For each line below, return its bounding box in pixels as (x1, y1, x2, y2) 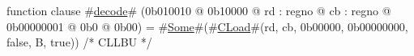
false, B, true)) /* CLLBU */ (6, 34, 152, 50)
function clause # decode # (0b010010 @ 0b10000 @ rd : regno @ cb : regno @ (6, 2, 391, 18)
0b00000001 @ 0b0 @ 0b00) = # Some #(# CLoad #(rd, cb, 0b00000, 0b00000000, (6, 18, 408, 34)
